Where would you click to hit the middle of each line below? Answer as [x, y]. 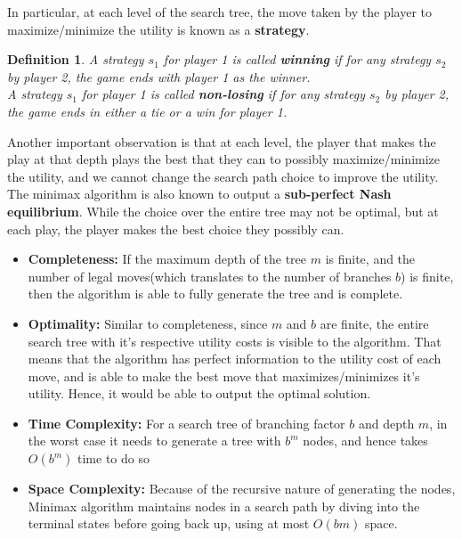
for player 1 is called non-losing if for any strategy [223, 94]
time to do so [113, 458]
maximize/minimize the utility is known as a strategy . [158, 29]
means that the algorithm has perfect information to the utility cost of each [235, 359]
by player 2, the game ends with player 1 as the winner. [159, 76]
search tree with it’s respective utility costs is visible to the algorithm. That [235, 341]
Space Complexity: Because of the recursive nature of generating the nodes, [242, 489]
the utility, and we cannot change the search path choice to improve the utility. [223, 176]
